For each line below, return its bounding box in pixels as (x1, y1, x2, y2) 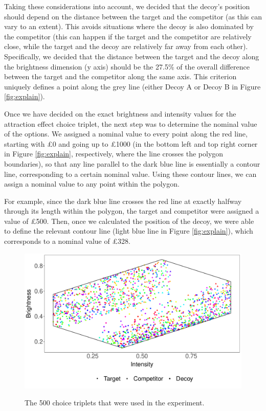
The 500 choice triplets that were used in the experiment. (25, 397, 205, 408)
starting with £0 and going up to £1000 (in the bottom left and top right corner (4, 138, 258, 149)
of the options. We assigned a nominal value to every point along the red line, (4, 128, 248, 139)
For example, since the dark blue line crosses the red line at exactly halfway (4, 195, 242, 206)
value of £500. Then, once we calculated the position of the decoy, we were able (4, 215, 254, 226)
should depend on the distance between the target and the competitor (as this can (4, 11, 262, 21)
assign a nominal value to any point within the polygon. (4, 178, 180, 189)
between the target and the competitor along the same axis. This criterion (4, 71, 237, 82)
